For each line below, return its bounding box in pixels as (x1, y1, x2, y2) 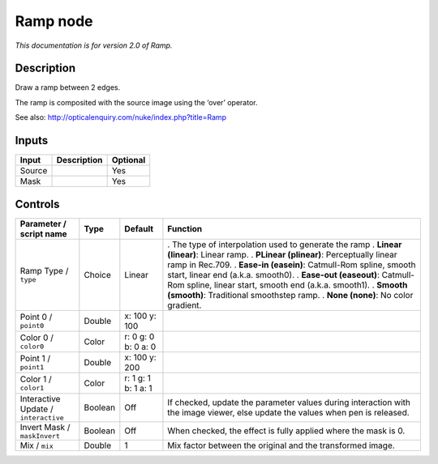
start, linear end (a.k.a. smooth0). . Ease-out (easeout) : (167, 269, 380, 280)
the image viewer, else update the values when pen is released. (167, 407, 410, 419)
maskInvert (19, 432, 61, 441)
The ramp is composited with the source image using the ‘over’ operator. (15, 97, 258, 107)
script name (19, 228, 68, 239)
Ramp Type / (19, 266, 69, 277)
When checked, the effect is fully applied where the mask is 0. (167, 425, 406, 436)
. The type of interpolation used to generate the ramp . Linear (167, 239, 402, 250)
